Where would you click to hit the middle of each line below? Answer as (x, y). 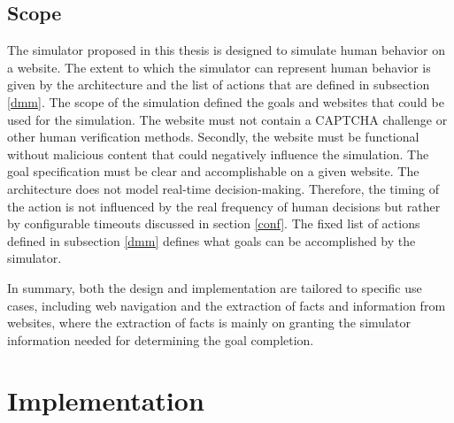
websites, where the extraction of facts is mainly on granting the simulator (209, 323)
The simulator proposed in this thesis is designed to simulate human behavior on (227, 50)
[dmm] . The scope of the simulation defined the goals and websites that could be (226, 101)
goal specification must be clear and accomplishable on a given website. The (213, 171)
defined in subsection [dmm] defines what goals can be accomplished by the (212, 240)
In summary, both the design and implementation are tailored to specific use (215, 287)
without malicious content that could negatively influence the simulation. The (218, 154)
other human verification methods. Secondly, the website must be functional (213, 137)
